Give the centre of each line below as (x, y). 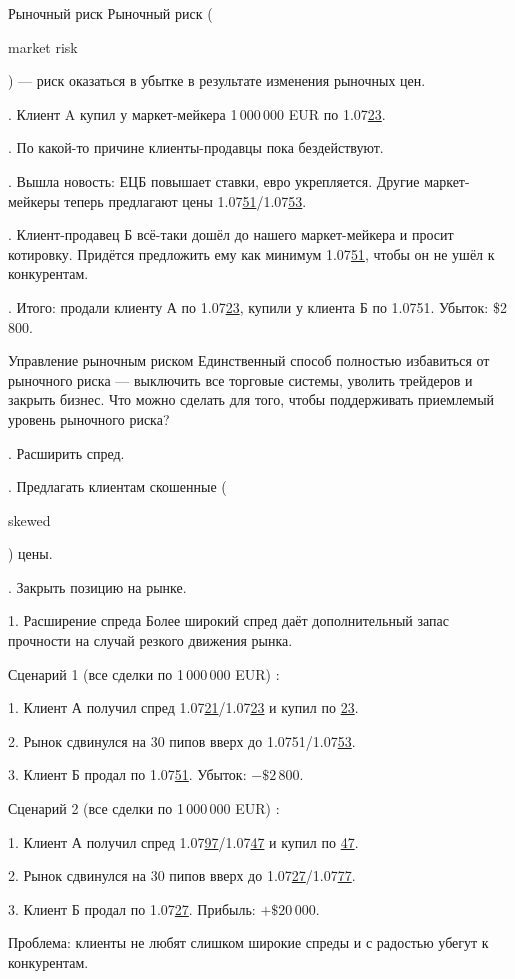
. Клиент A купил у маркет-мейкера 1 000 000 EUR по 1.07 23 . (197, 113)
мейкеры (34, 200)
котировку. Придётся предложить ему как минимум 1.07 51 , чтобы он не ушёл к (251, 253)
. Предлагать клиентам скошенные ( (117, 486)
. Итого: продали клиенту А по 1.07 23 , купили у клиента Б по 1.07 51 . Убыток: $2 (257, 306)
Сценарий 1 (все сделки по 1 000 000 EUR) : (144, 673)
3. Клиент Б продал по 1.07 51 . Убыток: (127, 774)
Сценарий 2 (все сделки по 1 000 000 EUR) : (144, 808)
